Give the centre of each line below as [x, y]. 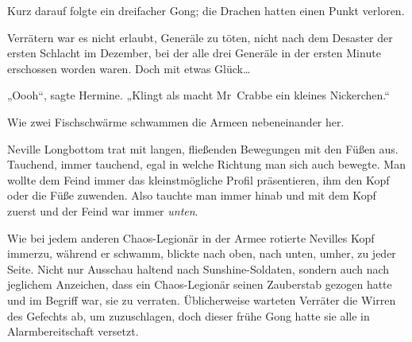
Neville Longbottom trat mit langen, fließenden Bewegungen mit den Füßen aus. [203, 148]
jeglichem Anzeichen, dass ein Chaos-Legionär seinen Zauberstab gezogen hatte [200, 284]
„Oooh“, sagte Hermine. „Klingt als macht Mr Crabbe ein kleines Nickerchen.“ [198, 95]
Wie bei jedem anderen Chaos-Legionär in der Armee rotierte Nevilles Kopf [191, 237]
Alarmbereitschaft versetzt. [73, 331]
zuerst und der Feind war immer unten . [103, 210]
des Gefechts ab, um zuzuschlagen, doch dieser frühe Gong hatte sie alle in [189, 315]
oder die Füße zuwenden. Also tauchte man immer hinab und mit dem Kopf [192, 195]
